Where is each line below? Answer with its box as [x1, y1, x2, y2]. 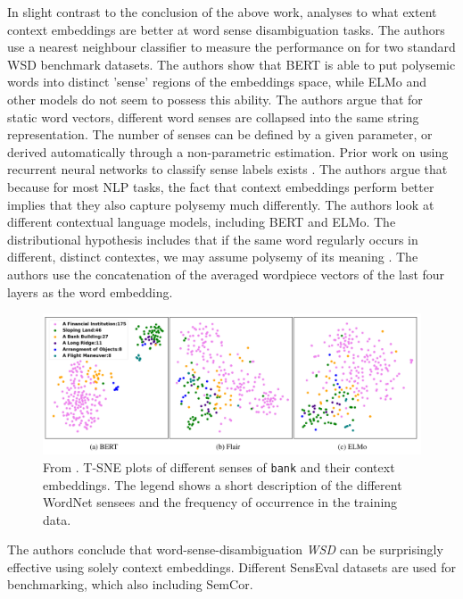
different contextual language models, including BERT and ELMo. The [7, 212, 396, 231]
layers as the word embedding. [7, 282, 173, 301]
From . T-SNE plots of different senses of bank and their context [43, 457, 395, 476]
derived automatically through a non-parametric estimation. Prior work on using [7, 142, 449, 161]
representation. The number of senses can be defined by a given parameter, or [7, 125, 433, 144]
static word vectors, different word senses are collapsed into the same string [7, 107, 419, 126]
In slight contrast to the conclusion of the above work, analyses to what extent [7, 3, 437, 21]
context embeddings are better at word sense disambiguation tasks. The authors [7, 20, 445, 38]
